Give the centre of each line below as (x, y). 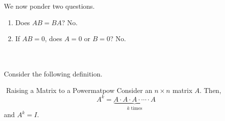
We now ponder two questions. (49, 6)
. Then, (210, 90)
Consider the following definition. (53, 73)
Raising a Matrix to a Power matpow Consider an (79, 90)
